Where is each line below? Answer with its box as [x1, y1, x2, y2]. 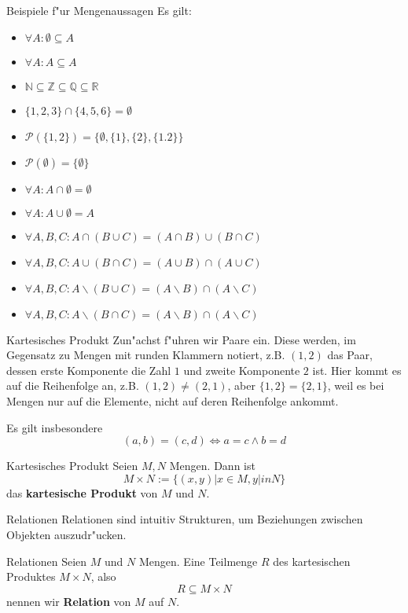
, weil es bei [327, 377, 384, 394]
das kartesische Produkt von [6, 484, 158, 501]
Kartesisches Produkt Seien [6, 457, 138, 474]
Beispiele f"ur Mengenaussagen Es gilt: [6, 2, 192, 18]
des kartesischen [273, 552, 351, 569]
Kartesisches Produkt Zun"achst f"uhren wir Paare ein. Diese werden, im [6, 331, 356, 347]
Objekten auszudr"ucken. [6, 526, 127, 542]
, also [90, 568, 116, 585]
